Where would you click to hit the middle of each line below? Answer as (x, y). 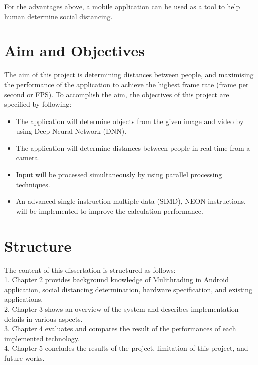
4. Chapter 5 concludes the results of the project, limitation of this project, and (126, 348)
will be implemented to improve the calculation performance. (109, 211)
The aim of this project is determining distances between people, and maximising (129, 75)
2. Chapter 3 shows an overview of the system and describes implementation (121, 309)
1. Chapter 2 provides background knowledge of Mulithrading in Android (116, 279)
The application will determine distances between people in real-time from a (133, 147)
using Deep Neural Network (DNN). (71, 131)
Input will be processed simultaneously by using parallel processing (119, 174)
